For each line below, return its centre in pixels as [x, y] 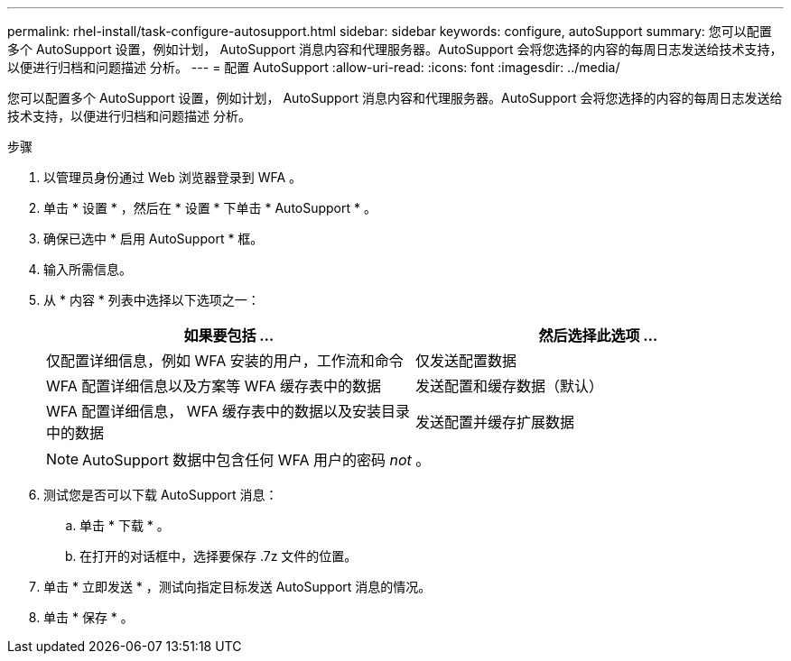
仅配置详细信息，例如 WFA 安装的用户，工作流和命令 [225, 361]
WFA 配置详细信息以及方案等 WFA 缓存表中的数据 [214, 386]
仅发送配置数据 [466, 361]
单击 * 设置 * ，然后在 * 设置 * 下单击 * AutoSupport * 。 [210, 208]
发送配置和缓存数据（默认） [510, 386]
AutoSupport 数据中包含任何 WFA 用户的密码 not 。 [256, 460]
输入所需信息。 [88, 269]
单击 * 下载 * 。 [125, 525]
